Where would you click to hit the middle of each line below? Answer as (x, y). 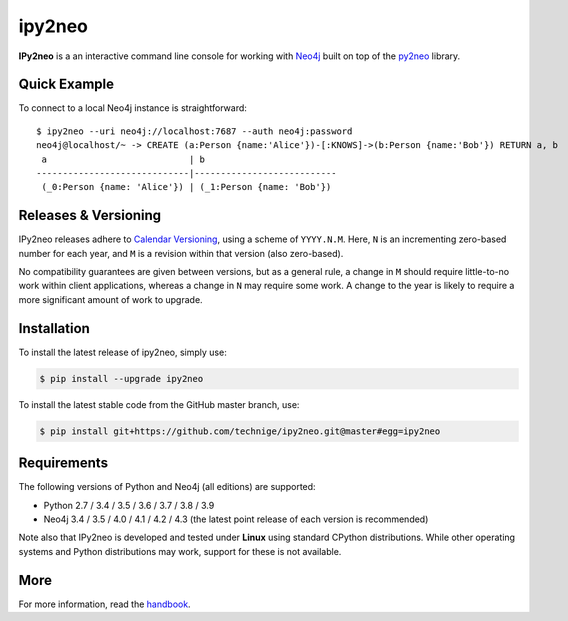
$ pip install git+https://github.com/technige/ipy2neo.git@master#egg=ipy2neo (240, 431)
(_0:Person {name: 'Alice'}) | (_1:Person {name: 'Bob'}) (186, 187)
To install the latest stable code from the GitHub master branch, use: (159, 404)
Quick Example (66, 84)
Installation (54, 328)
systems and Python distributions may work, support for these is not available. (180, 551)
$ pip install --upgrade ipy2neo (121, 378)
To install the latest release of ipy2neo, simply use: (122, 352)
